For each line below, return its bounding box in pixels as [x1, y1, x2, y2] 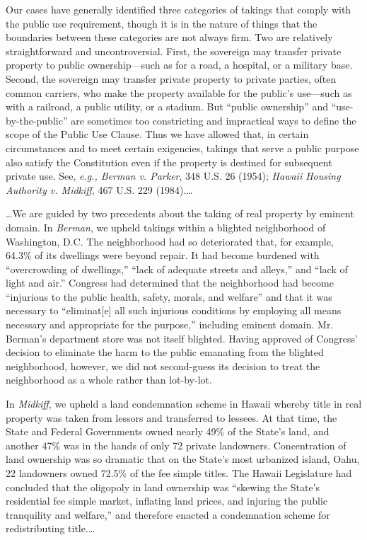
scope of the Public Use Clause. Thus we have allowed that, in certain [6, 127, 309, 142]
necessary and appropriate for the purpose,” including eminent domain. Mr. [6, 317, 334, 332]
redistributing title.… [6, 521, 95, 536]
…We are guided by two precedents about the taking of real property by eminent [6, 206, 354, 221]
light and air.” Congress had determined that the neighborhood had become [6, 275, 334, 290]
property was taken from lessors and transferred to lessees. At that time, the [6, 410, 337, 425]
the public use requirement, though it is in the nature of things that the [6, 16, 318, 30]
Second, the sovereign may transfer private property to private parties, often [6, 71, 337, 86]
